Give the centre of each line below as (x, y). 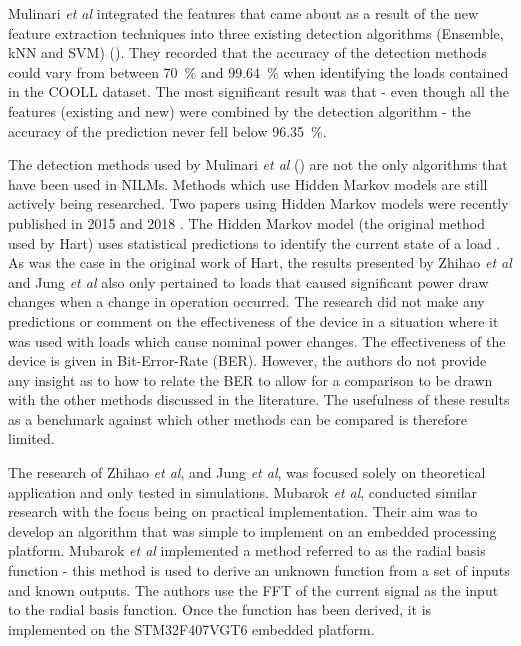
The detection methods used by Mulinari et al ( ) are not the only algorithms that (258, 164)
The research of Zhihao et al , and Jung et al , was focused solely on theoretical (247, 472)
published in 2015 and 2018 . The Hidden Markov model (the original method (246, 222)
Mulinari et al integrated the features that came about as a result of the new (243, 13)
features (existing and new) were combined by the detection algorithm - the (240, 110)
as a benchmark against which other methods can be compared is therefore (237, 418)
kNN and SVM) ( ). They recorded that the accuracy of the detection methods (247, 52)
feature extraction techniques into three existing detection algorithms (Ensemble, (256, 32)
